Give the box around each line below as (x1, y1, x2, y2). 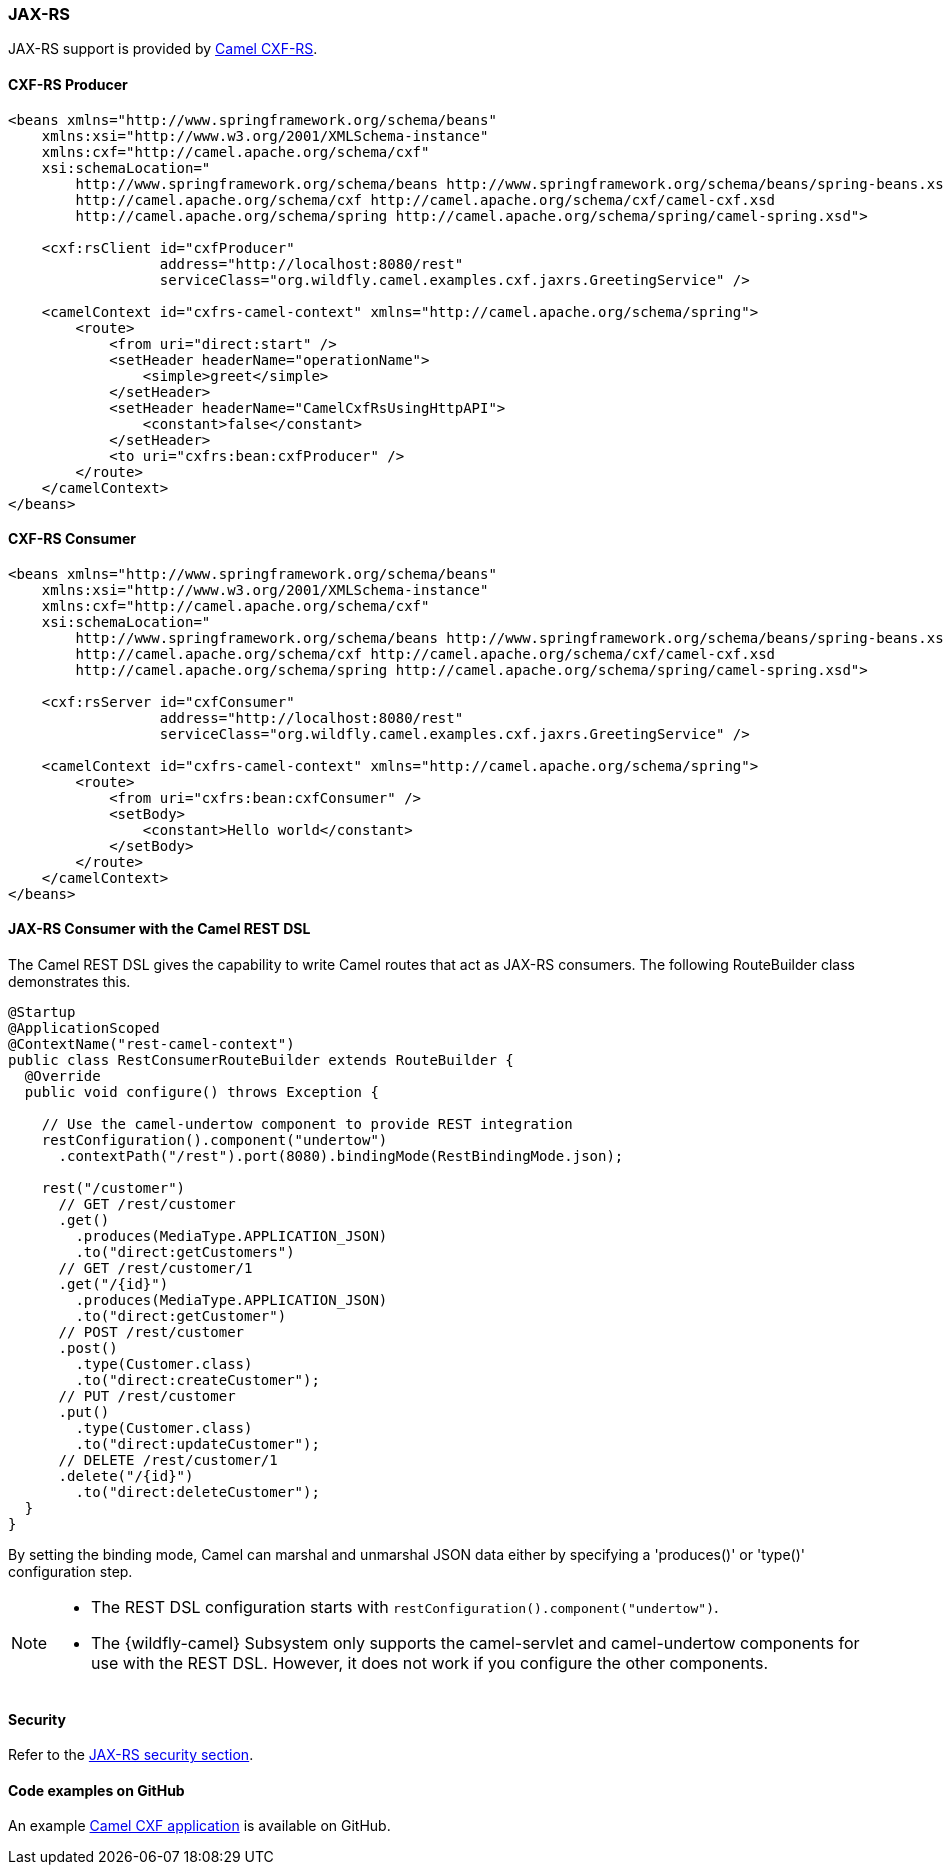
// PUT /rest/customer (58, 1388, 236, 1405)
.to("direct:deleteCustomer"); (75, 1484, 320, 1501)
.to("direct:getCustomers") (75, 1244, 295, 1261)
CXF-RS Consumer (8, 530, 136, 548)
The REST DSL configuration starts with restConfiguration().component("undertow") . (91, 1597, 719, 1618)
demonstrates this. (8, 973, 131, 991)
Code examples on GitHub (8, 1781, 185, 1799)
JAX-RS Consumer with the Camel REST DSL (8, 920, 311, 938)
